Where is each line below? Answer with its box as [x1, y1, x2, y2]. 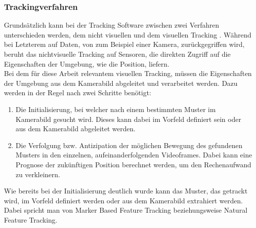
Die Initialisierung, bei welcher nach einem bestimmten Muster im [15, 104, 216, 114]
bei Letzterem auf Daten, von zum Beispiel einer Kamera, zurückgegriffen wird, [4, 39, 245, 49]
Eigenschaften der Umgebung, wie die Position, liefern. [4, 58, 170, 69]
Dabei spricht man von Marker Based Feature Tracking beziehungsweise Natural [4, 205, 248, 215]
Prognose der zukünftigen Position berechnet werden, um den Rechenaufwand [15, 159, 252, 169]
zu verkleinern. [15, 169, 60, 179]
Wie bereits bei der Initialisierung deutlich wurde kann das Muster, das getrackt [4, 186, 248, 196]
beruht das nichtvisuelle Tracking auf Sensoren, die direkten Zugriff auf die [4, 49, 231, 59]
